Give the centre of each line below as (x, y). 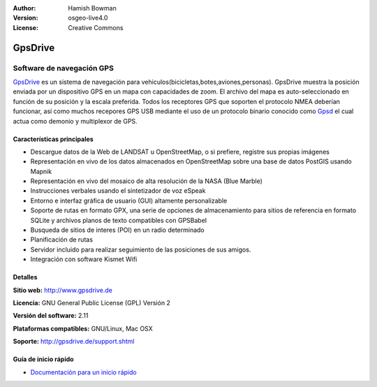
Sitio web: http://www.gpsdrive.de (63, 290)
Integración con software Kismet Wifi (84, 259)
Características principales (53, 139)
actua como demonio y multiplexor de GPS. (75, 121)
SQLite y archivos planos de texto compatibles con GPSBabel (119, 220)
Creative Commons (96, 27)
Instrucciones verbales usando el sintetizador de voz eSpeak (118, 191)
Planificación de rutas (62, 240)
